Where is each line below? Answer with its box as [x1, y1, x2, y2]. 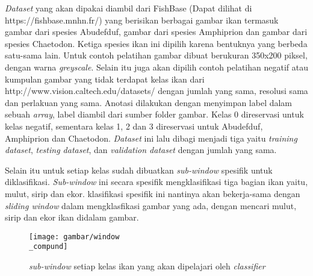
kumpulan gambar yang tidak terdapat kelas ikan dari [5, 72, 205, 85]
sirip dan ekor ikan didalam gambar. [5, 211, 139, 224]
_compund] [29, 242, 68, 251]
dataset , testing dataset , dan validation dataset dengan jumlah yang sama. [5, 143, 277, 156]
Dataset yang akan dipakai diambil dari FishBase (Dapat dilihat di [5, 2, 252, 14]
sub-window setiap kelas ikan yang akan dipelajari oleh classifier [29, 260, 265, 272]
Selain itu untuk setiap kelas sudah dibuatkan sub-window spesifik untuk [5, 163, 273, 176]
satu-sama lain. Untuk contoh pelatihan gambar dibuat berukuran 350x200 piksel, [5, 49, 308, 61]
